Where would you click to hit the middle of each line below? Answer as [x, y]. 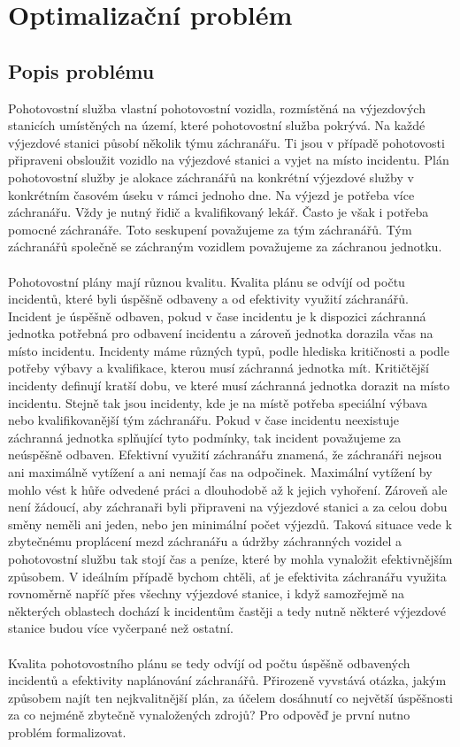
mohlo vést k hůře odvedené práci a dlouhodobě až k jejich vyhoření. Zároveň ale [228, 489]
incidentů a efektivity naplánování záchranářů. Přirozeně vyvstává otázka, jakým [227, 680]
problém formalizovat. [67, 732]
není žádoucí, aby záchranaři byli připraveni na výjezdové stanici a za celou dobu [228, 507]
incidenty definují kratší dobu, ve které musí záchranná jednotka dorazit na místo [229, 385]
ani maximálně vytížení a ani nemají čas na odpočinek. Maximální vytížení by [220, 472]
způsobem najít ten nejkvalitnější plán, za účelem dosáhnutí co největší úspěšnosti [230, 697]
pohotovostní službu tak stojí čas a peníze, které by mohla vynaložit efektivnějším [230, 559]
